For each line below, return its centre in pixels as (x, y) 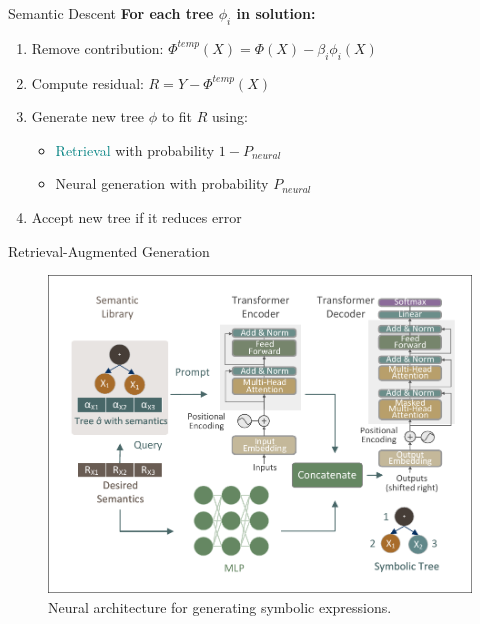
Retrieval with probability (135, 149)
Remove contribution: (97, 47)
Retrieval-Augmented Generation (109, 250)
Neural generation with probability (162, 183)
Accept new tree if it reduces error (136, 216)
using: (229, 116)
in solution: (276, 13)
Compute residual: (87, 82)
